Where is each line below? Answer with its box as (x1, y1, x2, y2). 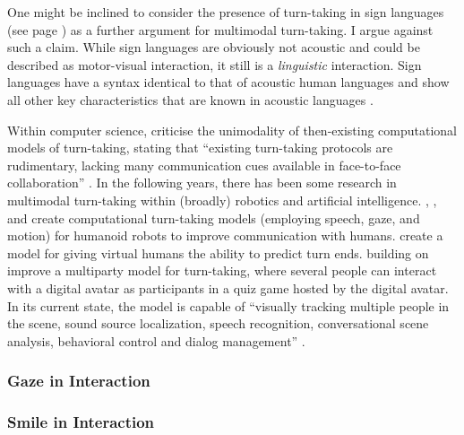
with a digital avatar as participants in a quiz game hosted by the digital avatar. (7, 278, 449, 297)
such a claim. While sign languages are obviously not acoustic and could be (7, 38, 420, 57)
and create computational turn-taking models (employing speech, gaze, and (7, 208, 420, 227)
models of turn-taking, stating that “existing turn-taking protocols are (7, 138, 393, 157)
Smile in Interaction (7, 411, 155, 433)
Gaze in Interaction (7, 370, 150, 392)
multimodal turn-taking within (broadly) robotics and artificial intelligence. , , (7, 190, 437, 209)
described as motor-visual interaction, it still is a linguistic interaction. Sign (7, 55, 422, 74)
